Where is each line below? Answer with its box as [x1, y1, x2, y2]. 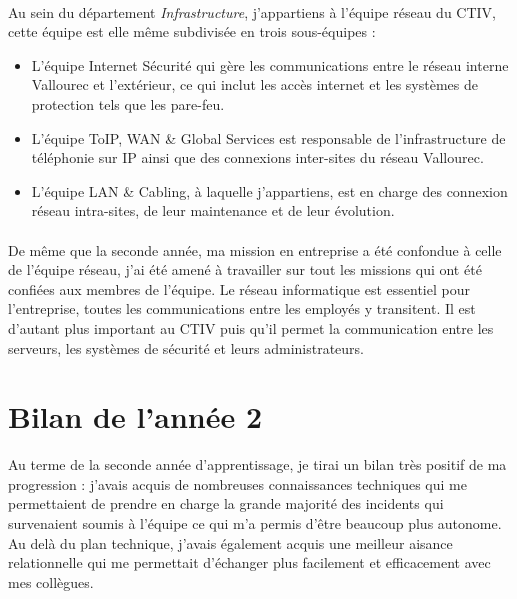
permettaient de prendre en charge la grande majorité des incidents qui [8, 493, 444, 514]
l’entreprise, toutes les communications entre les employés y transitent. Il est [8, 298, 476, 319]
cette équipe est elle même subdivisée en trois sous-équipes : [8, 21, 376, 42]
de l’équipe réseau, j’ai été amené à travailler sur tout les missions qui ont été [8, 259, 482, 280]
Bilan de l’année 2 [8, 396, 263, 437]
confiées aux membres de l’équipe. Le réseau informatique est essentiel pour [8, 278, 470, 299]
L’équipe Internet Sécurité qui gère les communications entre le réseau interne [31, 54, 509, 75]
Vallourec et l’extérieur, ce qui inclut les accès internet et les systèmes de [31, 74, 478, 95]
